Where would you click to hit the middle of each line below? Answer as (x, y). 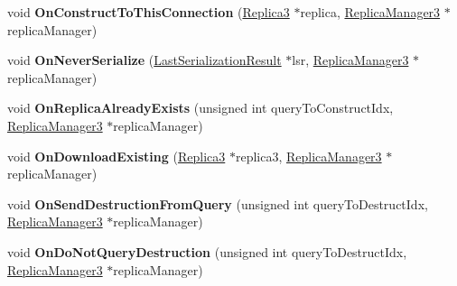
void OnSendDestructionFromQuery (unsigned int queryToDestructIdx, (218, 203)
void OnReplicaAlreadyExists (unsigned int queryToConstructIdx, (201, 108)
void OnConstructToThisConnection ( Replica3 (149, 12)
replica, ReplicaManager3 (370, 12)
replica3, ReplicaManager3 (308, 156)
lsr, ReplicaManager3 (350, 60)
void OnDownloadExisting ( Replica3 (117, 156)
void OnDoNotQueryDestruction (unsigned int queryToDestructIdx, (207, 251)
